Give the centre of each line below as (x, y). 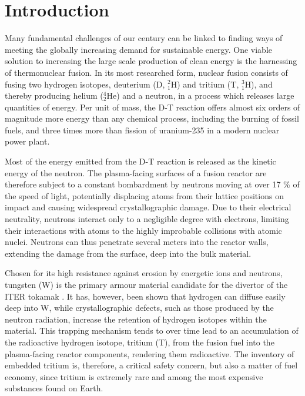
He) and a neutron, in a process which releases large (200, 95)
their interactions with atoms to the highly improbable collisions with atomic (143, 230)
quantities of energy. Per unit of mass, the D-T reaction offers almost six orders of (152, 107)
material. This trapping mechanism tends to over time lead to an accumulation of (152, 330)
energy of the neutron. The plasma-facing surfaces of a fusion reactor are (136, 172)
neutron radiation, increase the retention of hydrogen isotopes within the (136, 319)
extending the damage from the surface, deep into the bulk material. (128, 253)
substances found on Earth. (54, 388)
